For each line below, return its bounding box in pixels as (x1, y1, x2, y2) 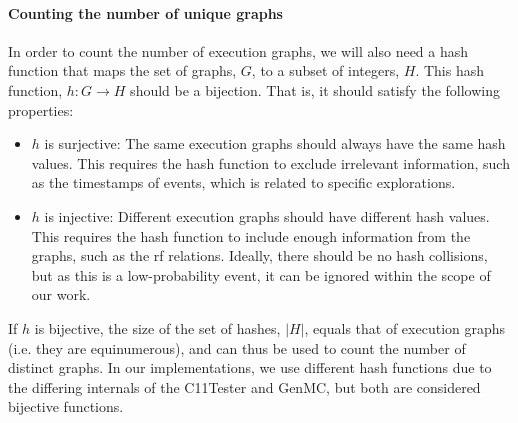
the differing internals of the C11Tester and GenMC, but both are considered (8, 376, 481, 397)
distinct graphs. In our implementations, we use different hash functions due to (8, 357, 492, 378)
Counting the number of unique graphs (8, 2, 283, 23)
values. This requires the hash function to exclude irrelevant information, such (31, 152, 510, 173)
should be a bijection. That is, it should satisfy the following (130, 79, 500, 100)
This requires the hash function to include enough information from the (31, 225, 471, 246)
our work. (31, 284, 91, 305)
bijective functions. (8, 396, 124, 417)
